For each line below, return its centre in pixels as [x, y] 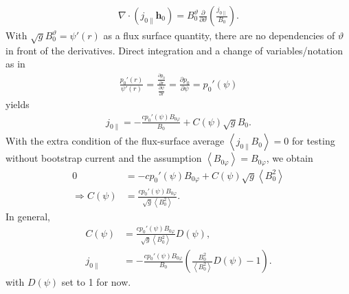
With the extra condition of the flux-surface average [115, 141]
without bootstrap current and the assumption [104, 158]
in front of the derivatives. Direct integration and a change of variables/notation [174, 50]
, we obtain [290, 158]
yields [18, 104]
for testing [313, 141]
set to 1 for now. [96, 282]
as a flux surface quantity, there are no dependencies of [219, 35]
